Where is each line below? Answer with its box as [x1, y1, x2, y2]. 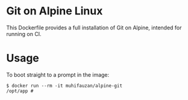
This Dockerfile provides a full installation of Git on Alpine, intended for [6, 24, 182, 31]
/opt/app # [6, 88, 34, 94]
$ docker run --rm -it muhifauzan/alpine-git [6, 83, 122, 89]
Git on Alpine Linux [6, 4, 103, 18]
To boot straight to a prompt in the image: [6, 71, 110, 78]
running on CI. [6, 30, 42, 37]
